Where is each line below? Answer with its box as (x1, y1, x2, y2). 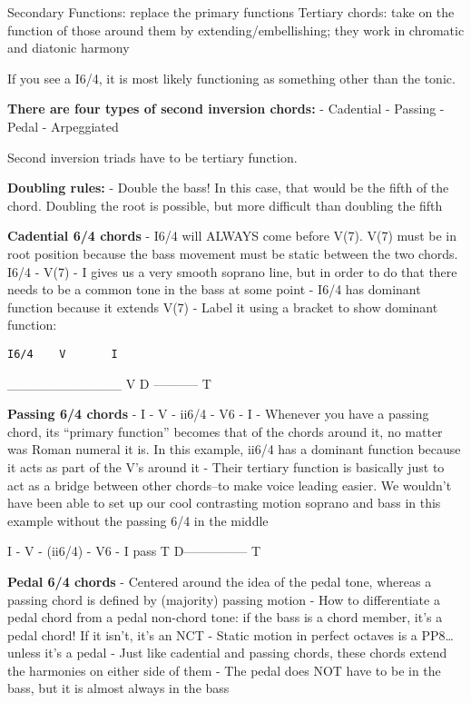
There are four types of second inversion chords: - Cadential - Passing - (7, 99, 445, 118)
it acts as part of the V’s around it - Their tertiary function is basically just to (7, 457, 445, 476)
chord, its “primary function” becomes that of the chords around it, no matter (7, 421, 443, 441)
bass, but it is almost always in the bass (7, 678, 230, 698)
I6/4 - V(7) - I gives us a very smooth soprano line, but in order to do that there (7, 262, 457, 281)
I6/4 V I (7, 347, 118, 361)
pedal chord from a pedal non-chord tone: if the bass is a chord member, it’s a (7, 608, 443, 627)
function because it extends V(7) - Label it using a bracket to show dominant (7, 297, 438, 316)
